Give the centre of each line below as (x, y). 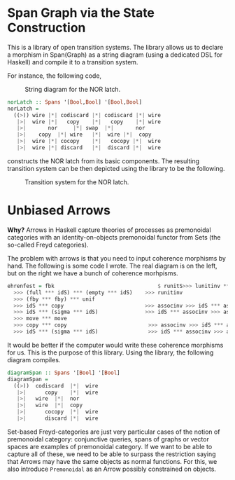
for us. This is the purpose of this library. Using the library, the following (111, 352)
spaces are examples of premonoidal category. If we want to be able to (110, 446)
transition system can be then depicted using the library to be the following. (116, 168)
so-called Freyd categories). (48, 245)
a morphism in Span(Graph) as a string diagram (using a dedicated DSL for (115, 55)
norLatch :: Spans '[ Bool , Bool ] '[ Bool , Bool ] (74, 102)
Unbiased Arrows (59, 211)
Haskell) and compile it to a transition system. (73, 62)
